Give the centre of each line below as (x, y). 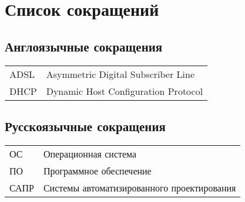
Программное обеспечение (97, 170)
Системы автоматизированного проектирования (140, 187)
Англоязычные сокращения (84, 46)
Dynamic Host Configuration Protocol (125, 91)
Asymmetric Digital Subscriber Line (120, 74)
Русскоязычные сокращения (85, 126)
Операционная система (90, 153)
